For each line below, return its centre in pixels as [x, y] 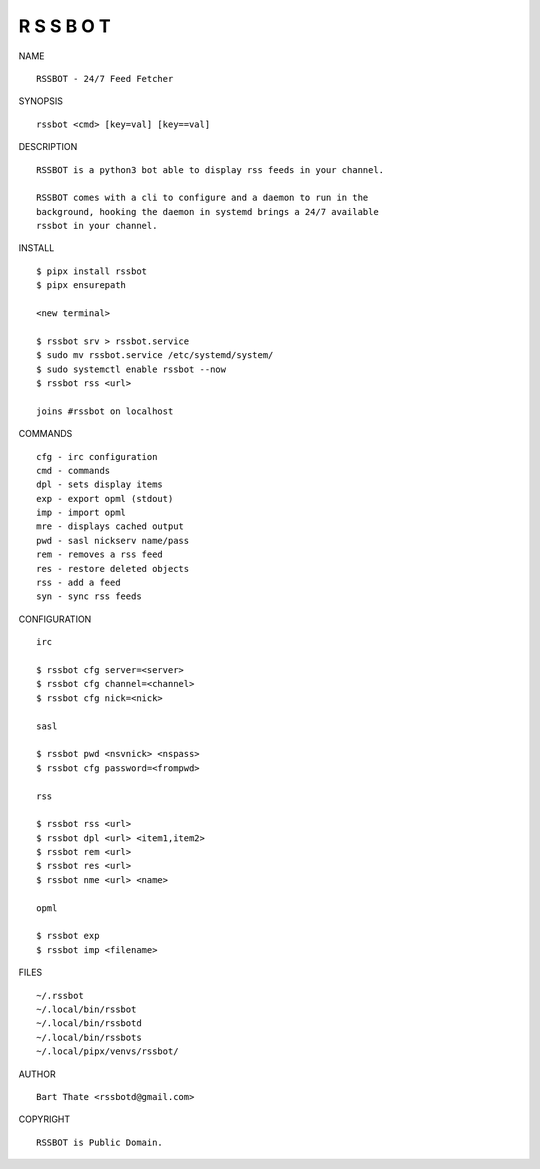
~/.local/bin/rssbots [89, 1037]
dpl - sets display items [100, 484]
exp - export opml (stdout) [105, 498]
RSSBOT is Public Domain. [100, 1142]
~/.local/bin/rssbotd [89, 1023]
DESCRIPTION [48, 147]
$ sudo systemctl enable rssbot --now [131, 369]
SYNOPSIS [41, 101]
